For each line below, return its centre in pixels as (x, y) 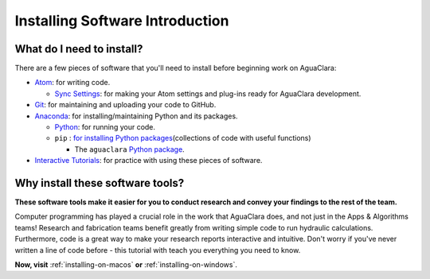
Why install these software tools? (100, 183)
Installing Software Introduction (122, 21)
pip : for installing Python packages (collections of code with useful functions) (183, 138)
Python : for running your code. (105, 127)
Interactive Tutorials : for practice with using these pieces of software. (149, 161)
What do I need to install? (79, 49)
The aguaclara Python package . (129, 149)
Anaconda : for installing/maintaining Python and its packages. (136, 116)
